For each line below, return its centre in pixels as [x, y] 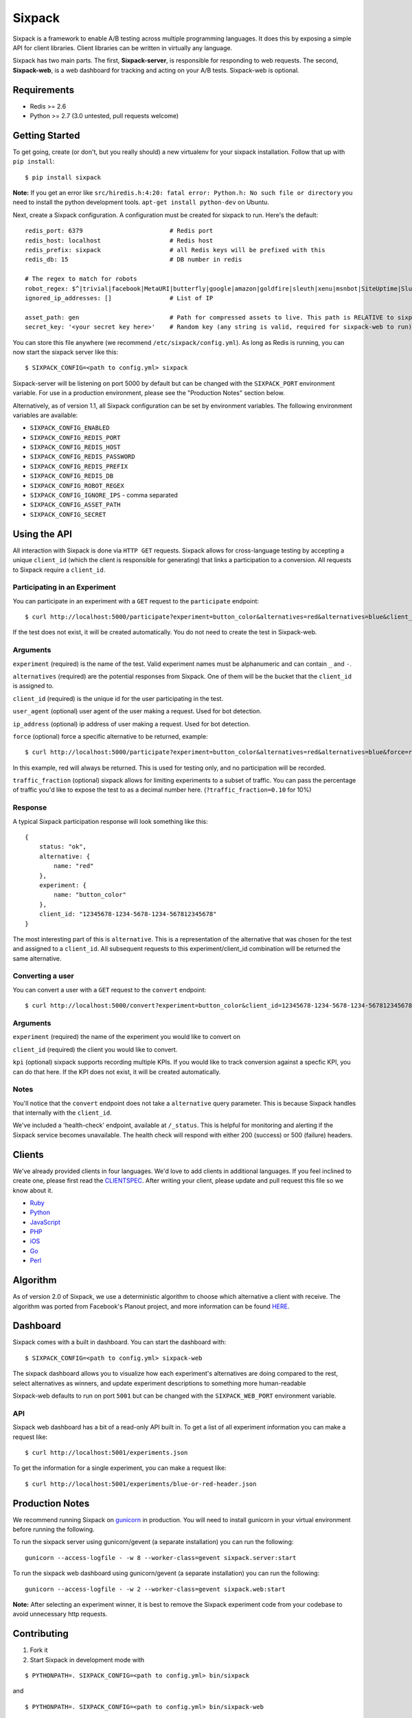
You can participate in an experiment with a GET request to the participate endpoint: [136, 601]
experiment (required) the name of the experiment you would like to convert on [126, 1037]
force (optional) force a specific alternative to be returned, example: [111, 736]
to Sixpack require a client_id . [59, 570]
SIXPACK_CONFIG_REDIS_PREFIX [79, 466]
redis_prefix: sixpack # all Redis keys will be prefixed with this [175, 250]
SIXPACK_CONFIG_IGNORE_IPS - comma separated [104, 495]
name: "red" [74, 866]
